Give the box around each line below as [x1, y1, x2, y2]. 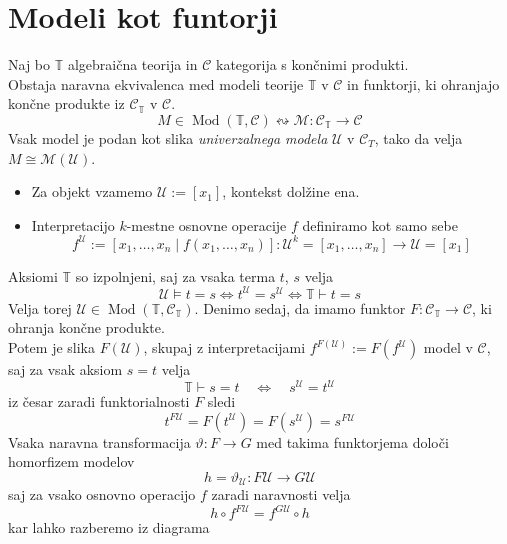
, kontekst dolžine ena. [222, 181, 360, 202]
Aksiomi [8, 265, 58, 286]
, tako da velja [374, 127, 463, 148]
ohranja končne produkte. [8, 317, 165, 338]
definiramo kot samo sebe [302, 214, 458, 235]
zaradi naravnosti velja [211, 484, 351, 505]
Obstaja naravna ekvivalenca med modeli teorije [8, 73, 304, 94]
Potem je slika [8, 337, 95, 358]
